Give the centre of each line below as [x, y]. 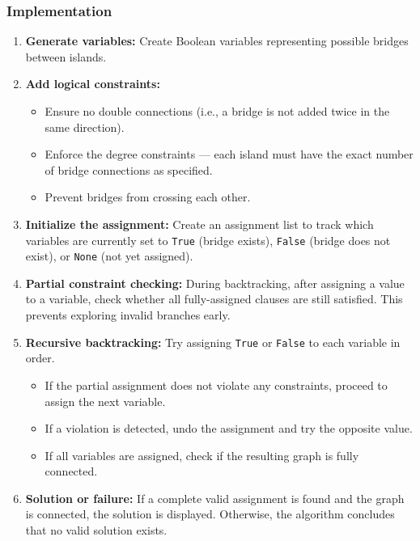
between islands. [66, 56]
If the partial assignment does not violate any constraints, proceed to [216, 385]
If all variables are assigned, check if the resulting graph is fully [202, 455]
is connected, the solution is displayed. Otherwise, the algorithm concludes [210, 514]
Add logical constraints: [93, 84]
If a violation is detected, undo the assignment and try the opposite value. [229, 428]
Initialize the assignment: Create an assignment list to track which [199, 224]
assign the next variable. [105, 401]
